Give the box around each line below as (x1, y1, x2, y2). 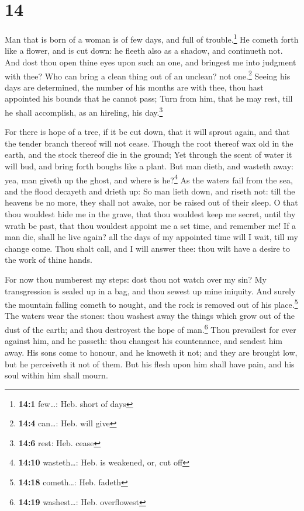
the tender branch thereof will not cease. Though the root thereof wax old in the (5, 137, 293, 149)
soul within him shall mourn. (5, 369, 108, 381)
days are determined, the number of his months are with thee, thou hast (5, 81, 264, 93)
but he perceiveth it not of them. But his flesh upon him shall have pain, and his (5, 357, 295, 370)
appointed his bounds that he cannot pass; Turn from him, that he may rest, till (5, 92, 293, 105)
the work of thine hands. (5, 253, 92, 266)
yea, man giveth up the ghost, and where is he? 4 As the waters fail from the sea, (5, 172, 293, 186)
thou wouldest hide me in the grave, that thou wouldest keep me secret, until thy (5, 208, 296, 220)
